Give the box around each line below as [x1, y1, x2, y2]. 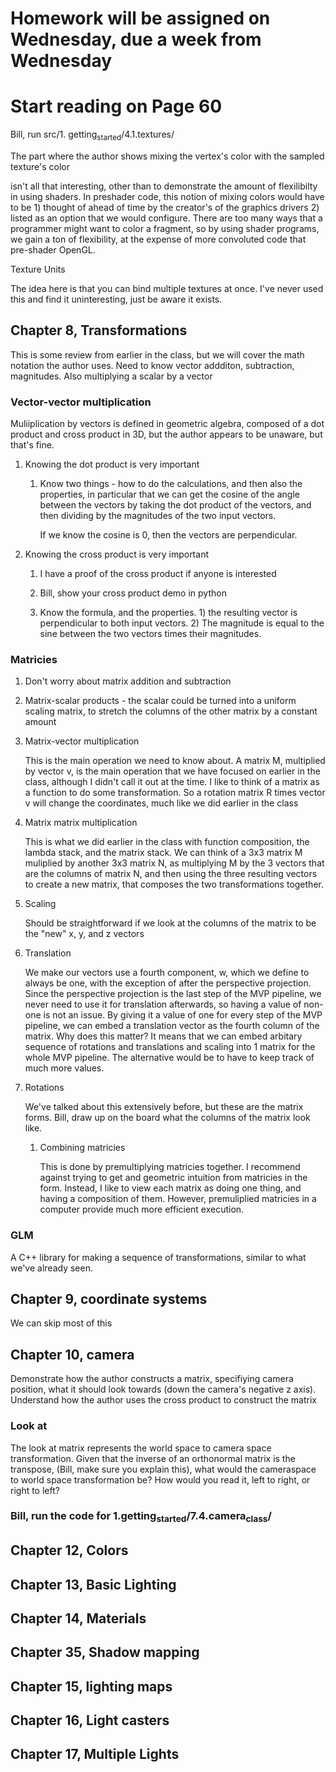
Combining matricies [39, 1142, 126, 1154]
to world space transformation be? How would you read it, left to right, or [10, 1473, 311, 1486]
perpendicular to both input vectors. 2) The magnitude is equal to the [39, 617, 325, 629]
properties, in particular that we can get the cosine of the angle [39, 488, 300, 501]
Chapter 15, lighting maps [10, 1678, 173, 1695]
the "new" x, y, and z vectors [24, 928, 145, 940]
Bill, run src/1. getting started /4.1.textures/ [10, 128, 175, 142]
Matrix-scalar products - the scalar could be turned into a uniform [24, 695, 297, 707]
